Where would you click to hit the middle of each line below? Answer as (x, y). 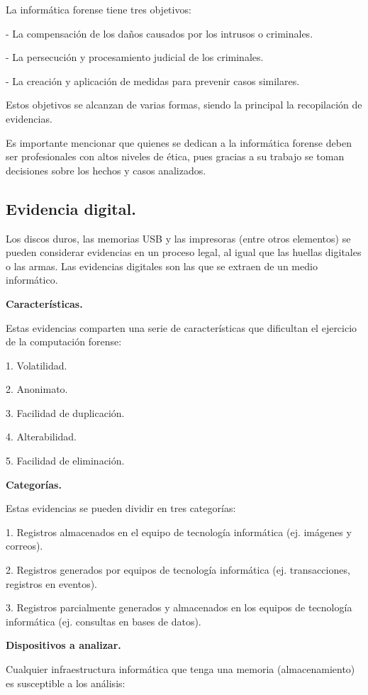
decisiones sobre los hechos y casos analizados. (106, 170)
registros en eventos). (52, 583)
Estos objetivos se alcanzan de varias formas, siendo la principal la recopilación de (184, 105)
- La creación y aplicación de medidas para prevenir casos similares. (153, 80)
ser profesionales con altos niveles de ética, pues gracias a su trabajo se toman (175, 156)
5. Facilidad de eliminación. (65, 461)
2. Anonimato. (37, 389)
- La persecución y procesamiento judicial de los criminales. (135, 57)
